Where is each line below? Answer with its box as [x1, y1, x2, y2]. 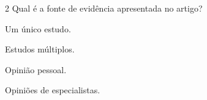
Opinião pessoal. [5, 63, 67, 76]
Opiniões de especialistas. [5, 84, 100, 96]
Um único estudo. [5, 22, 71, 35]
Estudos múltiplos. [5, 43, 75, 55]
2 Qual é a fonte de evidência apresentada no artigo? [5, 2, 203, 14]
